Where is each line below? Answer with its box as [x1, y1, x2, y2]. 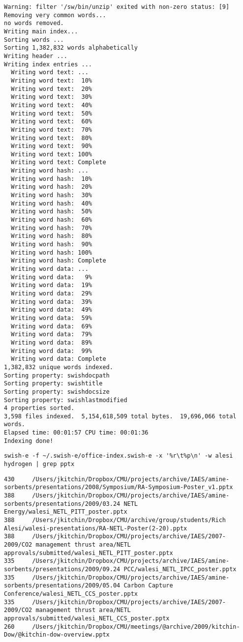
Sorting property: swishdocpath [4, 372, 110, 379]
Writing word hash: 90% [11, 241, 92, 248]
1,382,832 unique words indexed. [4, 363, 113, 371]
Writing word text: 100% [11, 150, 92, 158]
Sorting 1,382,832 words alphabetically [4, 44, 138, 52]
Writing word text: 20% [11, 85, 92, 92]
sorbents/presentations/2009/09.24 [4, 565, 121, 573]
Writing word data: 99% [11, 347, 92, 354]
